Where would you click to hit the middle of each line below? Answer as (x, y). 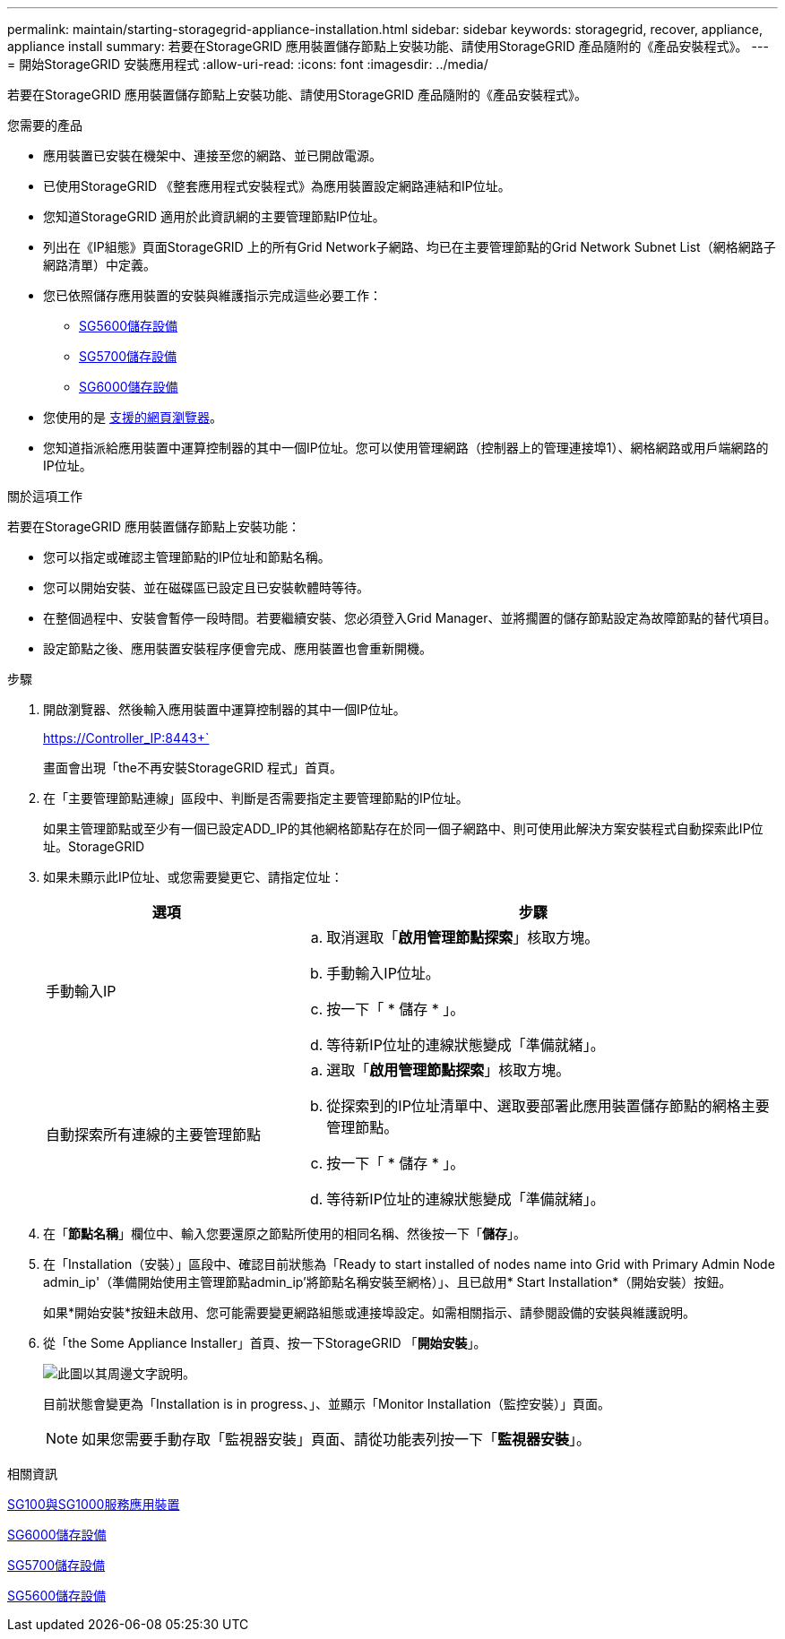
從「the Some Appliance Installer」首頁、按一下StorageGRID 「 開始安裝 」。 (265, 1343)
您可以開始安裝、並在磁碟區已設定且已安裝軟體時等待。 (206, 587)
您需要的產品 (45, 125)
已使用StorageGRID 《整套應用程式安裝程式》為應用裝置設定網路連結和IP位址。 (277, 186)
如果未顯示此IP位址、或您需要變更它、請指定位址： (193, 877)
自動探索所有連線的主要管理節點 (154, 1134)
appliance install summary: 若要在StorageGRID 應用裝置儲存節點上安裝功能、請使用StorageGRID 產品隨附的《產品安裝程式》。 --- (388, 46)
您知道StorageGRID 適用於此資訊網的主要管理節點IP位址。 (214, 216)
